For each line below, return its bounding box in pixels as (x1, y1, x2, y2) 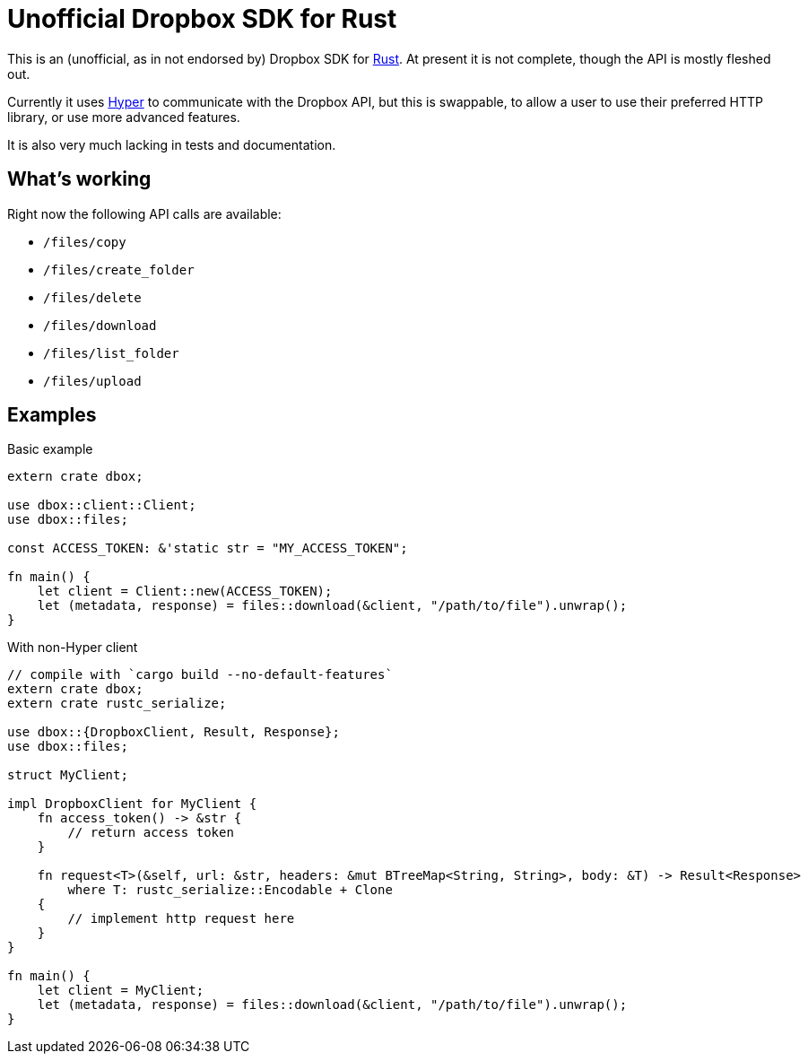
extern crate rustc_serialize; (7, 696, 227, 711)
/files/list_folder (43, 345, 179, 361)
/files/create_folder (43, 262, 195, 277)
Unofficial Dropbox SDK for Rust (7, 4, 397, 34)
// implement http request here (67, 911, 295, 926)
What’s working (7, 168, 152, 191)
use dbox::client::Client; (7, 498, 196, 513)
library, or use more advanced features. (7, 109, 240, 125)
